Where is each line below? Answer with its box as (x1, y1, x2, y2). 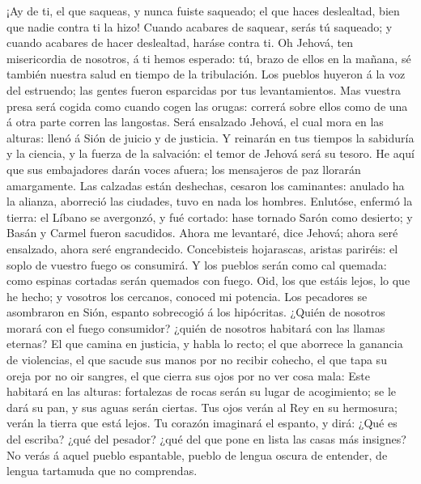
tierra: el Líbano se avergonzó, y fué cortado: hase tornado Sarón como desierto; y (6, 208, 413, 225)
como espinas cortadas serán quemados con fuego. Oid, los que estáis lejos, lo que (6, 272, 410, 289)
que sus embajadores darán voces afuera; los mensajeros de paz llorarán (6, 160, 361, 177)
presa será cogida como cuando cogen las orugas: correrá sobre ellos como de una (6, 97, 408, 114)
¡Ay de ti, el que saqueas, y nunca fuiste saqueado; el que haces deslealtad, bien (6, 2, 400, 19)
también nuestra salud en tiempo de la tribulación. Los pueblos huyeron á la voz (6, 66, 406, 83)
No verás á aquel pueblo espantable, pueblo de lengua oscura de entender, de (6, 446, 388, 463)
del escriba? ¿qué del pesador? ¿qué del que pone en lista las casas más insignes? (6, 431, 406, 448)
